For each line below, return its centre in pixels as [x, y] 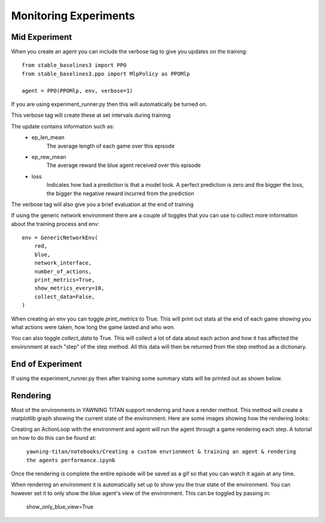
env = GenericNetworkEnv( [60, 238]
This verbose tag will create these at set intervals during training [91, 115]
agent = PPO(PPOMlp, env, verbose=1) [78, 91]
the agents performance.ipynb [71, 460]
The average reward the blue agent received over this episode [124, 165]
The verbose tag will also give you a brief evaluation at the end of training [102, 204]
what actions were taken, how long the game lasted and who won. [93, 327]
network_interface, [63, 263]
